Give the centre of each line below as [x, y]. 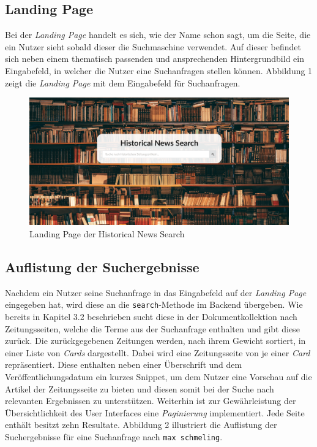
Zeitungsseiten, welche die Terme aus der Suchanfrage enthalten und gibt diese [152, 328]
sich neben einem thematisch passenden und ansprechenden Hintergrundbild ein [155, 59]
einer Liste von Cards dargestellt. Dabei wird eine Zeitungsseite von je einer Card [158, 352]
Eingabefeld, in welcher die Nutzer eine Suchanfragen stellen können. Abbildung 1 [159, 70]
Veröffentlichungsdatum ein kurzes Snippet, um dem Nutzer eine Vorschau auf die [158, 377]
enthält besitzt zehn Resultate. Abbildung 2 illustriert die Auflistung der [141, 425]
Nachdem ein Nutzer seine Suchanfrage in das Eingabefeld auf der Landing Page [156, 292]
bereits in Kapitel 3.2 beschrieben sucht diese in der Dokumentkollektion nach [151, 317]
